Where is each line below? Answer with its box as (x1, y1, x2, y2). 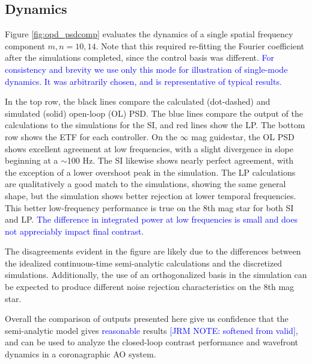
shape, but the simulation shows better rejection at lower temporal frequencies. (5, 189, 296, 202)
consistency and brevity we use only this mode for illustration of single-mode (5, 63, 288, 75)
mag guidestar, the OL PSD (191, 130, 295, 143)
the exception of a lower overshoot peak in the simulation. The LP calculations (5, 165, 296, 178)
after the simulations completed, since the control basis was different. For (5, 51, 274, 64)
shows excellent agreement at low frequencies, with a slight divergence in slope (5, 142, 293, 155)
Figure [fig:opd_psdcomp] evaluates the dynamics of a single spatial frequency (5, 28, 293, 40)
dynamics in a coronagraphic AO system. (5, 348, 156, 360)
